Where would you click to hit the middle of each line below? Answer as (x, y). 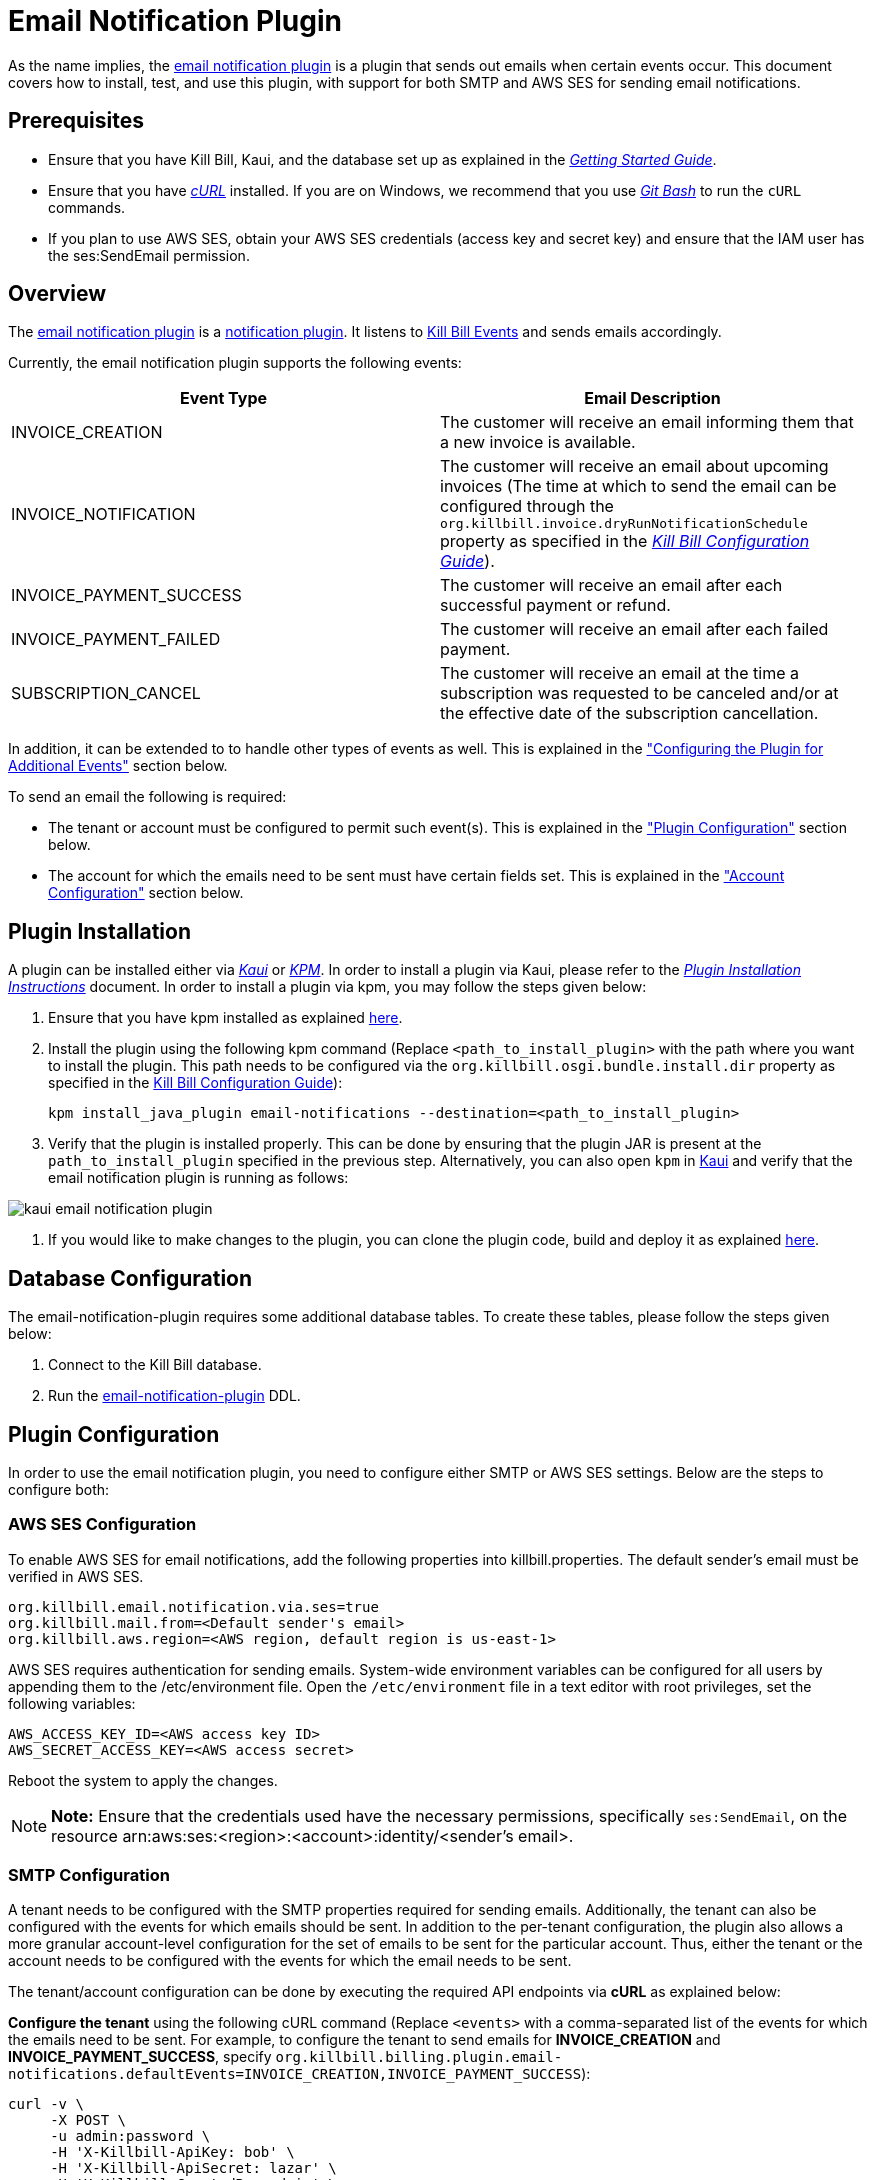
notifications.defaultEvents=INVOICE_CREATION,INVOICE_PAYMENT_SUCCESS (295, 2074)
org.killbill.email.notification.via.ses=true (193, 1606)
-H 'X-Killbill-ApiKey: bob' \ (172, 2152)
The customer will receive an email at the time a (620, 673)
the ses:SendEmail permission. (149, 255)
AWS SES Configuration (102, 1524)
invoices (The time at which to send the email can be (638, 486)
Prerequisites (76, 121)
